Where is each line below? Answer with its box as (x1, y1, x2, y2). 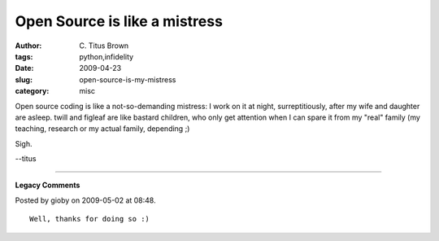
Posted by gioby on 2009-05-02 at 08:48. (15, 195, 156, 205)
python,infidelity (79, 51, 134, 61)
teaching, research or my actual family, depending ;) (15, 124, 190, 134)
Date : (15, 64, 34, 73)
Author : (15, 41, 42, 50)
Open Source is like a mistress (15, 12, 224, 30)
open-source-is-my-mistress (79, 74, 176, 85)
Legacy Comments (15, 180, 80, 191)
